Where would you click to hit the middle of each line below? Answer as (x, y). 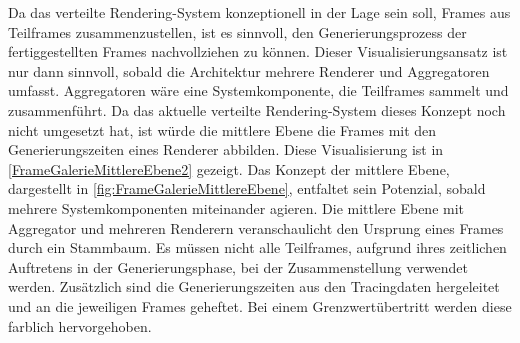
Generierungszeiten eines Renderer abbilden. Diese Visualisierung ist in (226, 149)
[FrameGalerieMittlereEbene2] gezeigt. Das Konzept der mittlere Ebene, (229, 168)
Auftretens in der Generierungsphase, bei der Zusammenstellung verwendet (238, 266)
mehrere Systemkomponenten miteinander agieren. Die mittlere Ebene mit (236, 207)
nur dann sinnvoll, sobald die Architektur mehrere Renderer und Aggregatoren (249, 70)
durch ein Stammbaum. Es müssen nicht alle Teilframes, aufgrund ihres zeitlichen (257, 247)
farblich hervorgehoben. (80, 325)
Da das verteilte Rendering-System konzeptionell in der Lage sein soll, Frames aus (259, 12)
